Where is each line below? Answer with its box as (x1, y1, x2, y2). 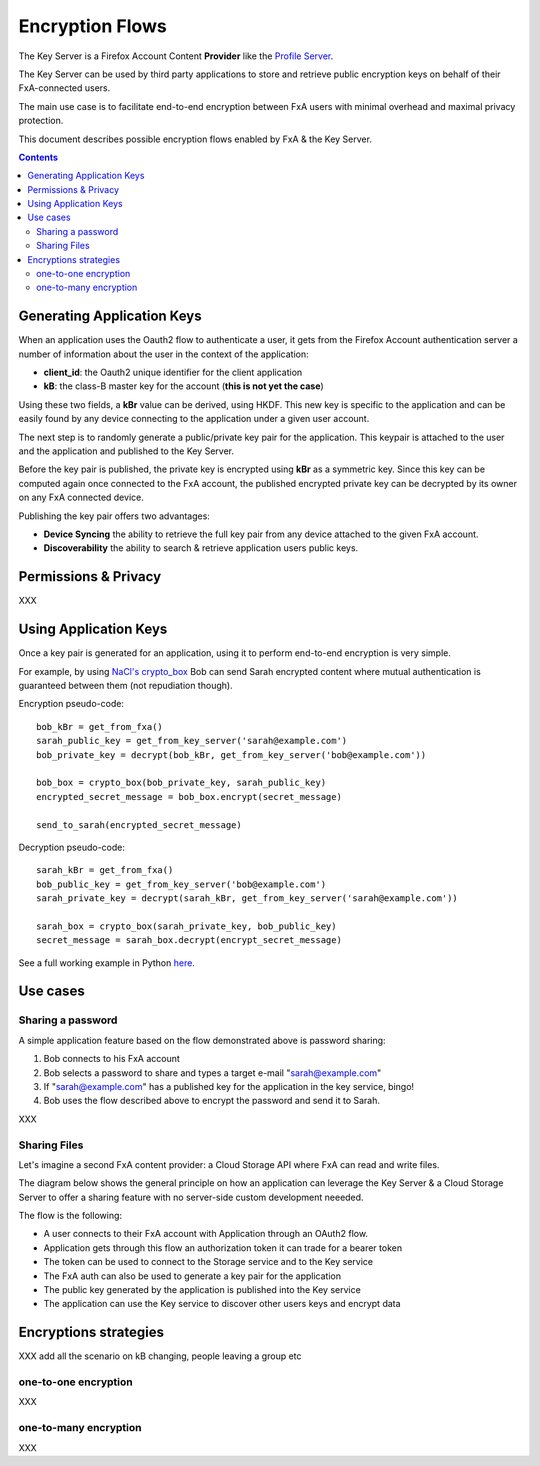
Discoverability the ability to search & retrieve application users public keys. (43, 542, 359, 554)
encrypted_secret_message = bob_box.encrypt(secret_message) (36, 791, 342, 802)
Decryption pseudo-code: (18, 841, 125, 853)
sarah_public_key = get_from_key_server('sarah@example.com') (36, 735, 348, 747)
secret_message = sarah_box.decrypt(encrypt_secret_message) (36, 935, 342, 946)
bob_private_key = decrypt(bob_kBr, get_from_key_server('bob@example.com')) (36, 749, 427, 760)
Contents (18, 151, 59, 163)
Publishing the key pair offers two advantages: (18, 510, 210, 522)
